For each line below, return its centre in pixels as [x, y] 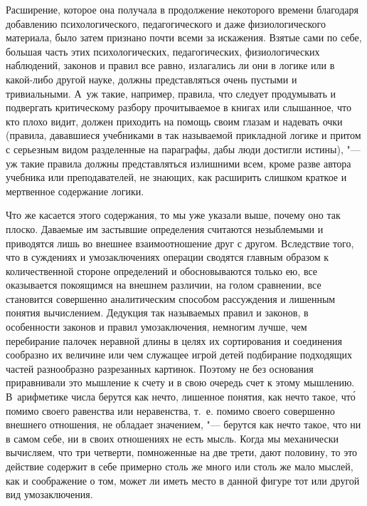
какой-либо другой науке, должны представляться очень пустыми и [151, 79]
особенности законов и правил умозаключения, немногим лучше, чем [156, 327]
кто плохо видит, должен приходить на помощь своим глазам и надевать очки [174, 121]
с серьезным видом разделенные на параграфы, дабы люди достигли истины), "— [183, 149]
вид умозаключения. [49, 494]
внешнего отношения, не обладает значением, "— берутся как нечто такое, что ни [183, 424]
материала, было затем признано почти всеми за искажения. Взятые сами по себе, [184, 37]
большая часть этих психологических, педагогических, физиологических [163, 51]
